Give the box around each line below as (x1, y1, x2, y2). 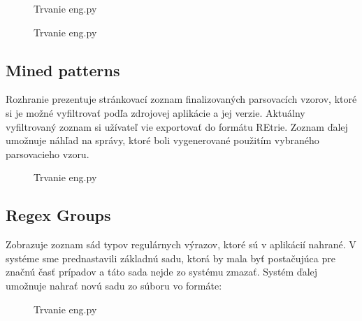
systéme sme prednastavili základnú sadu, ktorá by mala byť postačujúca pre (6, 250, 335, 265)
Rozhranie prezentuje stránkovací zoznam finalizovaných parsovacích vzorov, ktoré (6, 92, 357, 106)
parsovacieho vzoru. (6, 146, 89, 161)
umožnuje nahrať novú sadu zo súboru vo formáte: (6, 278, 222, 292)
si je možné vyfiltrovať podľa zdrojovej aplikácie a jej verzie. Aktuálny (6, 105, 305, 120)
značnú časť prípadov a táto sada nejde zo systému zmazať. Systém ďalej (6, 264, 318, 279)
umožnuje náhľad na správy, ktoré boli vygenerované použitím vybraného (6, 133, 319, 148)
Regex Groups (6, 204, 111, 226)
